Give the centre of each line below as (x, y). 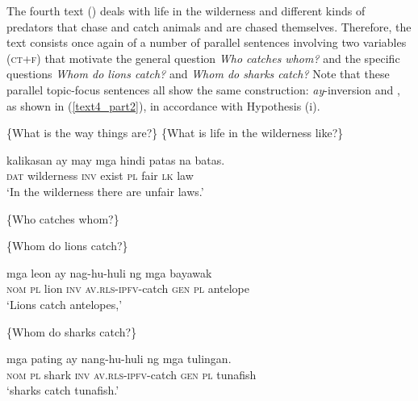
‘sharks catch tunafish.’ (63, 390)
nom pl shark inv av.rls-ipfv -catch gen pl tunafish (132, 374)
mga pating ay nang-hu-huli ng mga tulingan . (119, 359)
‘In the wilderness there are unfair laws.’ (105, 191)
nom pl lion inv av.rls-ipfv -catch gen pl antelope (128, 288)
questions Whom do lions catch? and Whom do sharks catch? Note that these (198, 74)
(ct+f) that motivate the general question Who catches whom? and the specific (203, 58)
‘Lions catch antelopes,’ (65, 304)
